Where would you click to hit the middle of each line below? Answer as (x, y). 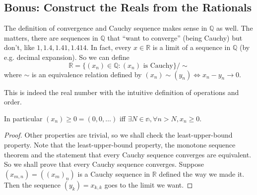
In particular (23, 118)
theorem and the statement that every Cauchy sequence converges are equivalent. (128, 154)
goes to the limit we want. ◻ (149, 184)
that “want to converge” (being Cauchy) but (175, 37)
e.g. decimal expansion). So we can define (67, 57)
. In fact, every (109, 47)
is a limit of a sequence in (192, 47)
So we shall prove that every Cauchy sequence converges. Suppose (104, 164)
